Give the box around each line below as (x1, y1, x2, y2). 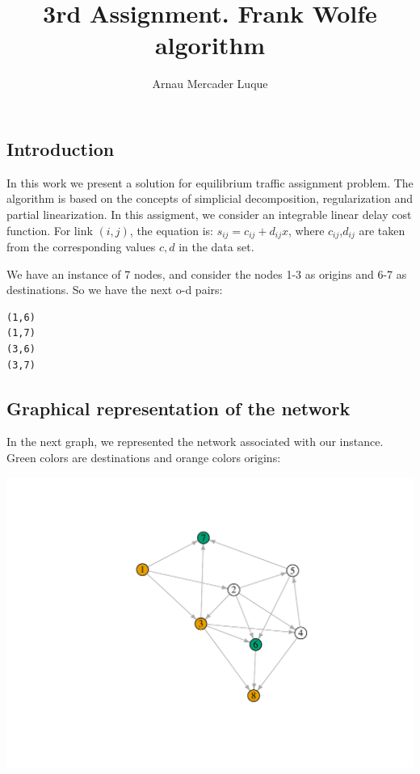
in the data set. (178, 238, 254, 254)
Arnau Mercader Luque (152, 75, 268, 92)
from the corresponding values (6, 238, 156, 254)
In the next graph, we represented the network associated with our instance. (6, 433, 384, 450)
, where (288, 221, 325, 238)
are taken (359, 221, 405, 238)
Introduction (6, 136, 115, 161)
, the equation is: (129, 221, 213, 238)
